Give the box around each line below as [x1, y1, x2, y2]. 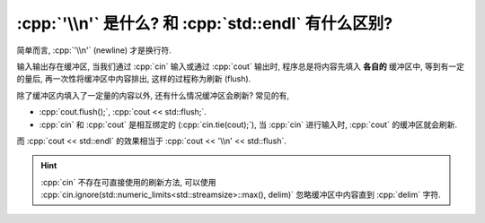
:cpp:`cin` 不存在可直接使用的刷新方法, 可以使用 [40, 176, 216, 187]
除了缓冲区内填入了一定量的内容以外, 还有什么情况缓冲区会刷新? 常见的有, [16, 90, 290, 100]
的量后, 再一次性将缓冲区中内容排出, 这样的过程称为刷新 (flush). [16, 73, 251, 84]
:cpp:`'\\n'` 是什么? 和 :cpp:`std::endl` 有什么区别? [16, 13, 393, 33]
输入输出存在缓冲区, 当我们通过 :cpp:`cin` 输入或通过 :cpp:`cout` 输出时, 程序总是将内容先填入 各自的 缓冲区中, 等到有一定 [16, 61, 464, 72]
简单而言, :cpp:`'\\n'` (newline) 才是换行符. [16, 45, 172, 56]
